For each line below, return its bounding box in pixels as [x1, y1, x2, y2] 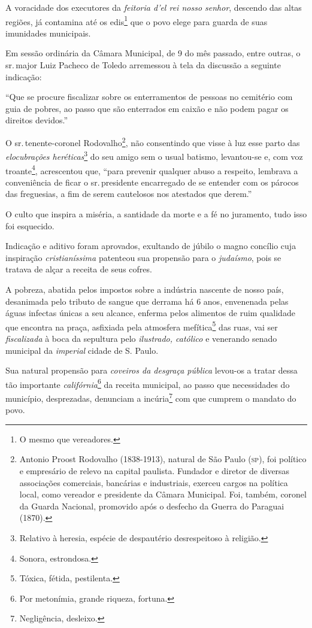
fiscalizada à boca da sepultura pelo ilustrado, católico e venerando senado [5, 332, 277, 344]
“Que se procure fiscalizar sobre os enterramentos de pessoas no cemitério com [5, 90, 293, 103]
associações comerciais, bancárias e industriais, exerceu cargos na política [19, 476, 288, 489]
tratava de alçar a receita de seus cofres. [5, 263, 152, 275]
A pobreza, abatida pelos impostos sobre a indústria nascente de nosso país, [5, 283, 284, 295]
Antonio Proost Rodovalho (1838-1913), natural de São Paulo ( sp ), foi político [19, 453, 307, 465]
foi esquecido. [5, 219, 54, 232]
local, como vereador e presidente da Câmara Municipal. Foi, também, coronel [19, 488, 307, 500]
